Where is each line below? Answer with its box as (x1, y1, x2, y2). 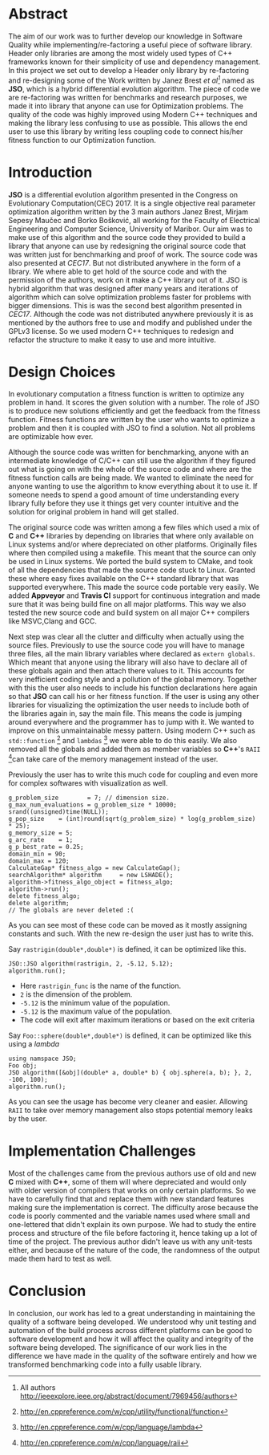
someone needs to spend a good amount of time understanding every (8, 490, 239, 500)
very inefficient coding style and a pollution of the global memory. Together (8, 675, 258, 685)
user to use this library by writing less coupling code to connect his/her (8, 126, 243, 136)
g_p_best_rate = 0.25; (8, 843, 84, 851)
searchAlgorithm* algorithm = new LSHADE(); (8, 871, 174, 879)
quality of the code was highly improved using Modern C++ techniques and (8, 109, 258, 119)
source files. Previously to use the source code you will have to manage (8, 640, 246, 650)
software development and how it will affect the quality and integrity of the (8, 1334, 254, 1343)
